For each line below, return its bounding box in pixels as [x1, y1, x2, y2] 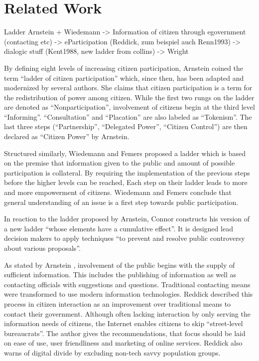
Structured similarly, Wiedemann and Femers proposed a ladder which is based [4, 148, 246, 158]
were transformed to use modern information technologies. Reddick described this [4, 289, 253, 299]
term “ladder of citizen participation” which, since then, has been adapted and [4, 72, 244, 83]
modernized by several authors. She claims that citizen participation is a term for [4, 82, 253, 93]
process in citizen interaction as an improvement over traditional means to [4, 298, 231, 309]
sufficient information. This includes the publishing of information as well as [4, 269, 237, 280]
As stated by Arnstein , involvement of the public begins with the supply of [4, 259, 235, 270]
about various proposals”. [4, 243, 81, 253]
